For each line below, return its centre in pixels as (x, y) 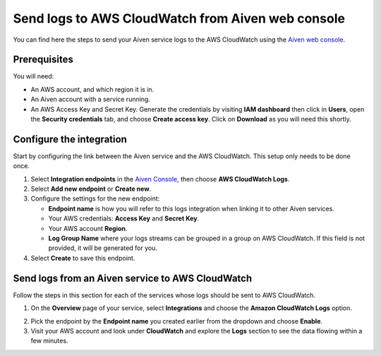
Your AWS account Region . (88, 228)
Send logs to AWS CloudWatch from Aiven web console (179, 18)
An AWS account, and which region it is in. (92, 89)
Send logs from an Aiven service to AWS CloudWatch (133, 278)
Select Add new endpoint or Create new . (91, 189)
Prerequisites (43, 60)
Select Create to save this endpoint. (83, 258)
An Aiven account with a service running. (91, 100)
